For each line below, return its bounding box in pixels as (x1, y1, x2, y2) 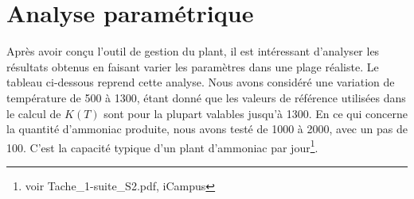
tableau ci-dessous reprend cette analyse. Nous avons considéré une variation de (6, 74, 395, 90)
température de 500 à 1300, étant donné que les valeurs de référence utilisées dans (6, 89, 406, 105)
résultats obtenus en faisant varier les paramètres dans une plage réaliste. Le (6, 58, 379, 75)
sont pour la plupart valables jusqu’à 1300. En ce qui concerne (103, 105, 408, 121)
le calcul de (6, 105, 61, 121)
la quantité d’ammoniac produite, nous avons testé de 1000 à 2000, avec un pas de (6, 121, 408, 137)
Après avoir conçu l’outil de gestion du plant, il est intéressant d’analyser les (6, 43, 380, 59)
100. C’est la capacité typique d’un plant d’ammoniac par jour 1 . (6, 136, 318, 155)
